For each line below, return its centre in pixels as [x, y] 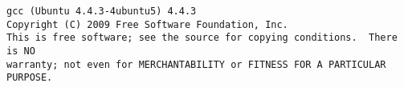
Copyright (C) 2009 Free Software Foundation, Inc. [147, 24]
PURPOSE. [30, 78]
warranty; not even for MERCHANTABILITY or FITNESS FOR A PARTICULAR [196, 64]
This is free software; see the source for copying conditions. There [202, 38]
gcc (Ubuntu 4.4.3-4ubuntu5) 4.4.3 [102, 11]
